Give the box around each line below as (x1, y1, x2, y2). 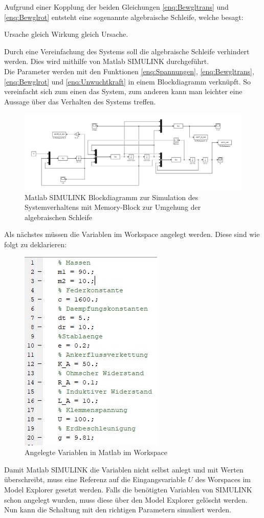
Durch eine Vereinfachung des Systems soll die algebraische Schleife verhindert (4, 46, 250, 56)
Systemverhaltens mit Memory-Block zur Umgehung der (25, 202, 201, 212)
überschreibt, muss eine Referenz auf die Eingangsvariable (4, 474, 186, 485)
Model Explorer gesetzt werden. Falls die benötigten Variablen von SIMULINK (4, 484, 252, 494)
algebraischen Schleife (25, 211, 92, 222)
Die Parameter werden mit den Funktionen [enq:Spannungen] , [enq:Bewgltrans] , (4, 66, 254, 76)
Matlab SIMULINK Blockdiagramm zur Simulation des (25, 191, 199, 202)
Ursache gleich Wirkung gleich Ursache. (4, 29, 128, 39)
